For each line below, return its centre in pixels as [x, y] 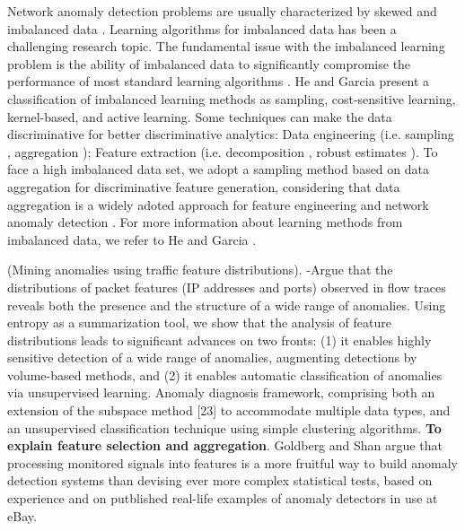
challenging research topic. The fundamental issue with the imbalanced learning [226, 46]
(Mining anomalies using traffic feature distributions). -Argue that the [200, 270]
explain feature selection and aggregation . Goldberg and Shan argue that [225, 445]
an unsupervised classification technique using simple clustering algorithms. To [224, 427]
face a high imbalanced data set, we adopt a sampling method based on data [218, 169]
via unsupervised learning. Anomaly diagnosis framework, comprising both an [221, 392]
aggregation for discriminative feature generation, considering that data [204, 186]
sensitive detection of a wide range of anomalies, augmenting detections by [212, 357]
